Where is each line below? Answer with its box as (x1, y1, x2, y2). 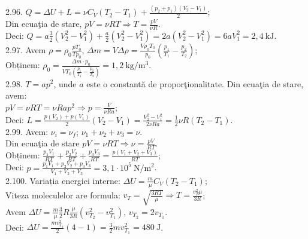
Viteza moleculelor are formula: (5, 188, 120, 201)
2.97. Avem (5, 43, 46, 56)
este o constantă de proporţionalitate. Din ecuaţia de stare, (86, 77, 304, 90)
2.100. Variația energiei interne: (5, 174, 120, 186)
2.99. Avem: (5, 125, 49, 137)
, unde (53, 77, 77, 90)
